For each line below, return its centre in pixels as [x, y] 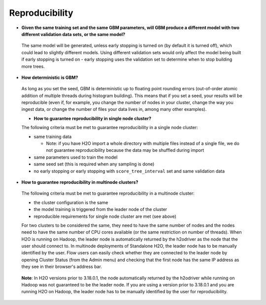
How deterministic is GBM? [50, 77]
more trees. [33, 66]
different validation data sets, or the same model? [73, 34]
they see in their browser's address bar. [62, 267]
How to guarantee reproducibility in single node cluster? [93, 118]
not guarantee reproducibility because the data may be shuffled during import [125, 150]
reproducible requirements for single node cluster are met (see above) [105, 216]
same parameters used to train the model [76, 157]
